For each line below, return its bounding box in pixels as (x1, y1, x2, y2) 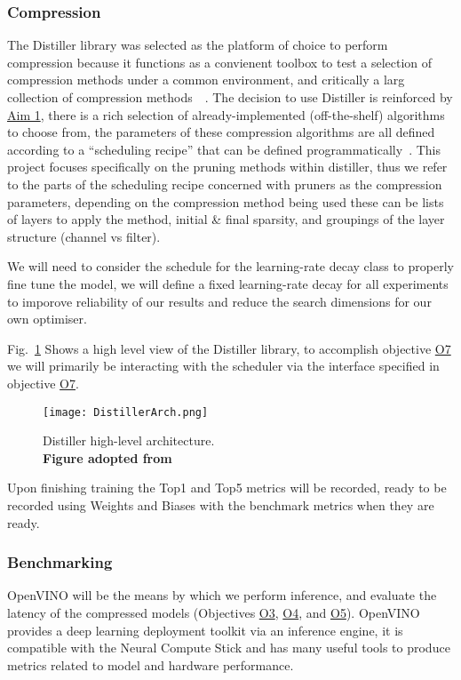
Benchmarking (7, 551, 113, 573)
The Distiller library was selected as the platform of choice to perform (7, 36, 388, 54)
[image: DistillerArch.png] (43, 405, 209, 419)
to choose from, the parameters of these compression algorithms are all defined (7, 123, 435, 141)
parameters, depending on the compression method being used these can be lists (7, 192, 444, 211)
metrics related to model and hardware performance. (7, 655, 294, 674)
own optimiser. (7, 309, 87, 328)
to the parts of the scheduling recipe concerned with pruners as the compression (7, 174, 442, 193)
